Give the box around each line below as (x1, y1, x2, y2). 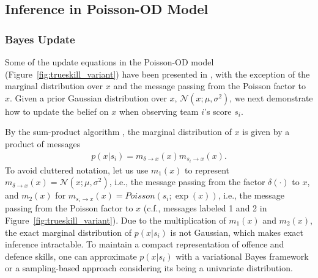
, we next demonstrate (229, 91, 313, 104)
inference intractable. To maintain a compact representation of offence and (5, 238, 284, 251)
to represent (185, 163, 229, 176)
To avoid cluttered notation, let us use (5, 163, 149, 176)
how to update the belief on (5, 104, 109, 117)
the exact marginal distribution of (5, 225, 132, 238)
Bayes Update (5, 31, 75, 46)
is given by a (242, 125, 290, 138)
